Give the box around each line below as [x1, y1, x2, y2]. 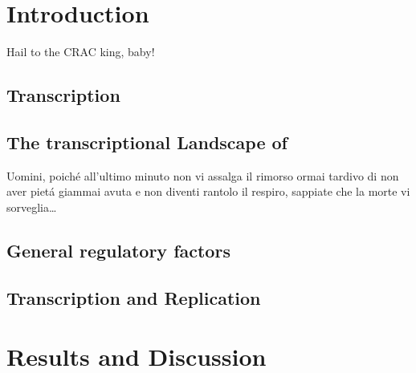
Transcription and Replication [6, 285, 261, 310]
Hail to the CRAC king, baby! [6, 43, 155, 60]
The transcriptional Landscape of [6, 129, 288, 154]
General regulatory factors [6, 237, 230, 262]
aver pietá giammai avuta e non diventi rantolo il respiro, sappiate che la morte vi [6, 183, 410, 200]
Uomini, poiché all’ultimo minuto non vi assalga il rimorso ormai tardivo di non [6, 167, 399, 184]
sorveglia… [6, 198, 57, 215]
